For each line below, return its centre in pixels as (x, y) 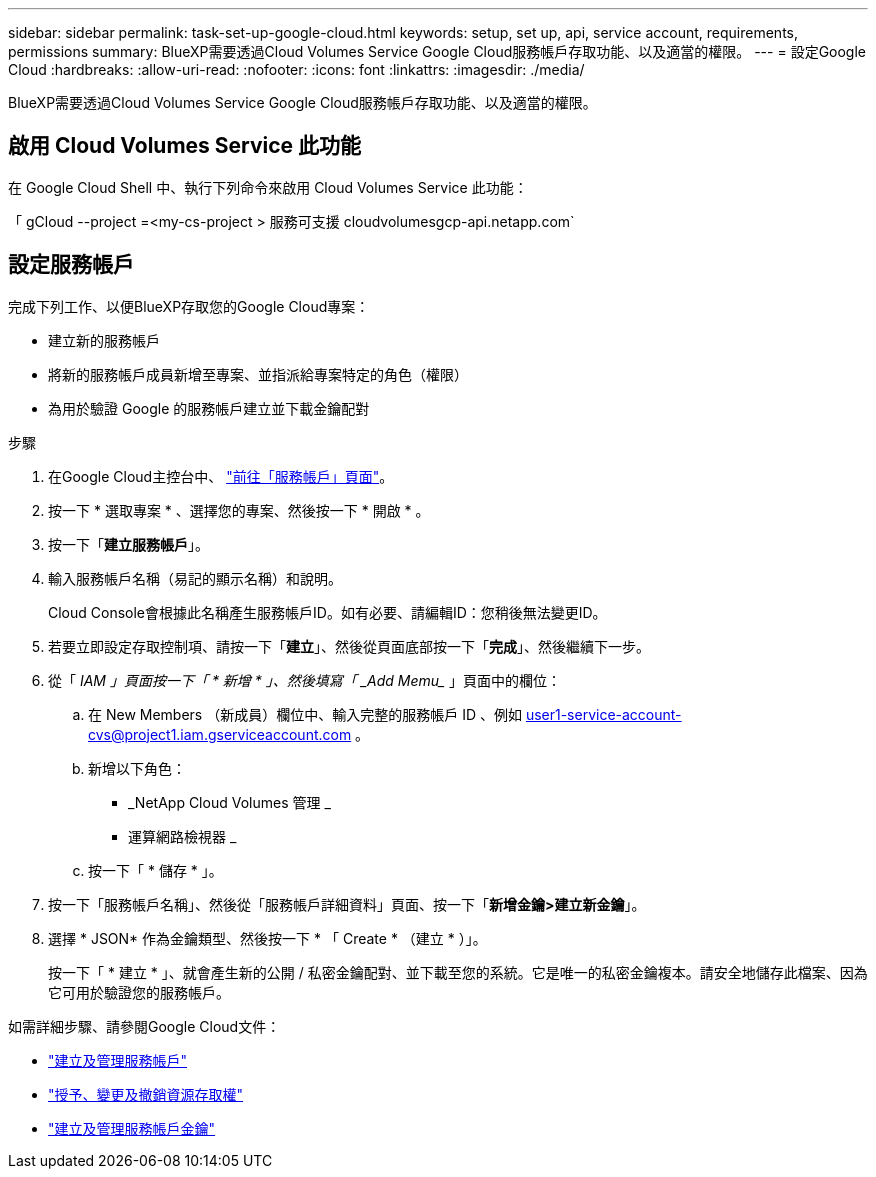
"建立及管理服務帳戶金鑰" (132, 1128)
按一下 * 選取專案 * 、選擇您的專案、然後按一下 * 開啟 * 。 (239, 510)
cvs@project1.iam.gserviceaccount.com (220, 734)
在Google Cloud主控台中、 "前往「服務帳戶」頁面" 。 (221, 476)
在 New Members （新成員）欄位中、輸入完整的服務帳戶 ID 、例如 (305, 714)
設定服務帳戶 (71, 265)
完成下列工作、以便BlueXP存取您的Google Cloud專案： (189, 306)
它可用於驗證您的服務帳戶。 (139, 992)
